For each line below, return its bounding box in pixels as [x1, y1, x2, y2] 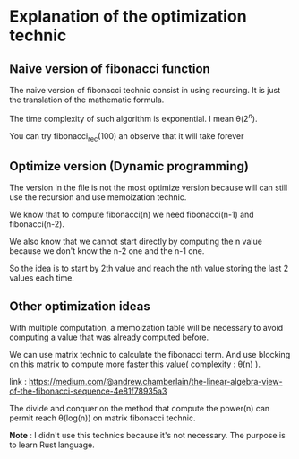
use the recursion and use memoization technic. [9, 192, 187, 203]
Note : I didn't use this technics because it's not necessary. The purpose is [9, 430, 286, 441]
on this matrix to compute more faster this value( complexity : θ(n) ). [9, 359, 261, 369]
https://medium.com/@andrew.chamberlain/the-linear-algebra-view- [28, 377, 284, 387]
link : [9, 377, 27, 387]
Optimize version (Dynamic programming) [9, 159, 249, 174]
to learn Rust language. [9, 439, 96, 450]
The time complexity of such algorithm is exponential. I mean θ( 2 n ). [9, 112, 258, 124]
